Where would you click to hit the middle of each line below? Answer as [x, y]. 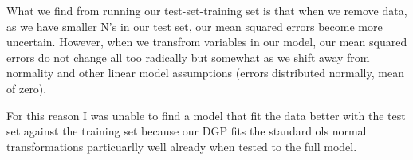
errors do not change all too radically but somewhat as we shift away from [188, 57]
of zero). [27, 88]
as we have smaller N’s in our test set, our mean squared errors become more [195, 26]
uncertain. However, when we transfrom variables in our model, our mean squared [207, 42]
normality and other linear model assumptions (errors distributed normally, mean [205, 73]
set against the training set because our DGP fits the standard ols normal [187, 131]
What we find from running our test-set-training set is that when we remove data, [207, 10]
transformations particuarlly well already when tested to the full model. [182, 146]
